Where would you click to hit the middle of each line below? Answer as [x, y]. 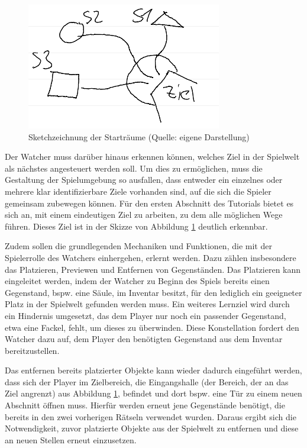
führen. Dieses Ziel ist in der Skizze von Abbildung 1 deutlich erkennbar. [136, 226]
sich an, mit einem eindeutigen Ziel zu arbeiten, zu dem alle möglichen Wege [144, 215]
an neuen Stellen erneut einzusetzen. [71, 439]
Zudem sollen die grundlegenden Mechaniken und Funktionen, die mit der [138, 246]
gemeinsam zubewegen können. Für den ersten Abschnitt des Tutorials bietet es [149, 203]
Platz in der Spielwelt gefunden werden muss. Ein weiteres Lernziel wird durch [147, 304]
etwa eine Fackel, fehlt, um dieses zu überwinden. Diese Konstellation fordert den [152, 327]
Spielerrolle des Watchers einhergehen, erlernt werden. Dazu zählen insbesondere [151, 257]
